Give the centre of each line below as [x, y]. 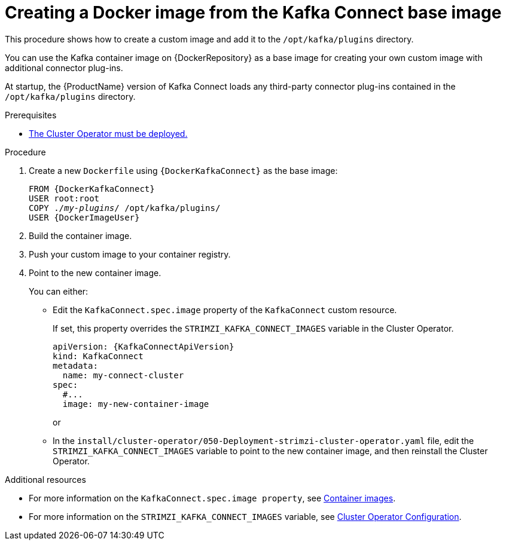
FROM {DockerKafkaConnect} [92, 189]
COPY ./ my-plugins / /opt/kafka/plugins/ [125, 208]
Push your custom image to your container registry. [130, 254]
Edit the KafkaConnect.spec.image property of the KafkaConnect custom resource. [225, 310]
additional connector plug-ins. [64, 68]
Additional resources [45, 479]
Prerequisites [31, 115]
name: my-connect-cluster [123, 375]
